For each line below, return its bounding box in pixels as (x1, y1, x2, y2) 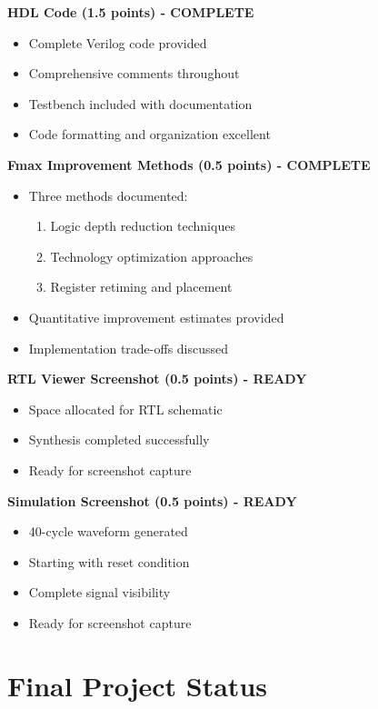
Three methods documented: (28, 185, 188, 205)
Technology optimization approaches (50, 246, 254, 265)
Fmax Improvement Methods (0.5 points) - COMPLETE (7, 155, 371, 174)
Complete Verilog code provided (28, 33, 207, 52)
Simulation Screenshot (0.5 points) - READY (7, 491, 297, 510)
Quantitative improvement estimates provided (28, 307, 284, 326)
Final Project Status (7, 666, 267, 704)
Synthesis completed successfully (28, 430, 210, 449)
